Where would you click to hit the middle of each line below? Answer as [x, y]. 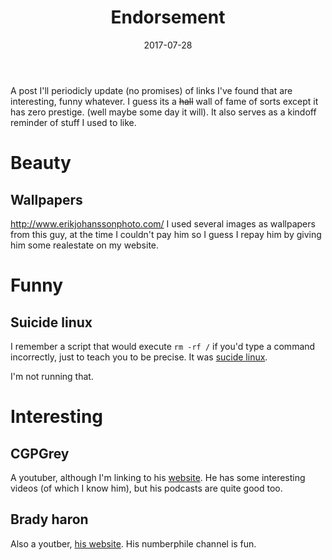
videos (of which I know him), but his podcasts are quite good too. [146, 488]
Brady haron [49, 519]
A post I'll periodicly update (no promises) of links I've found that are [151, 90]
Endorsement [168, 17]
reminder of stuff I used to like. [73, 122]
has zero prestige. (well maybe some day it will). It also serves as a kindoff [163, 112]
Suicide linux [51, 322]
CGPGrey [40, 453]
